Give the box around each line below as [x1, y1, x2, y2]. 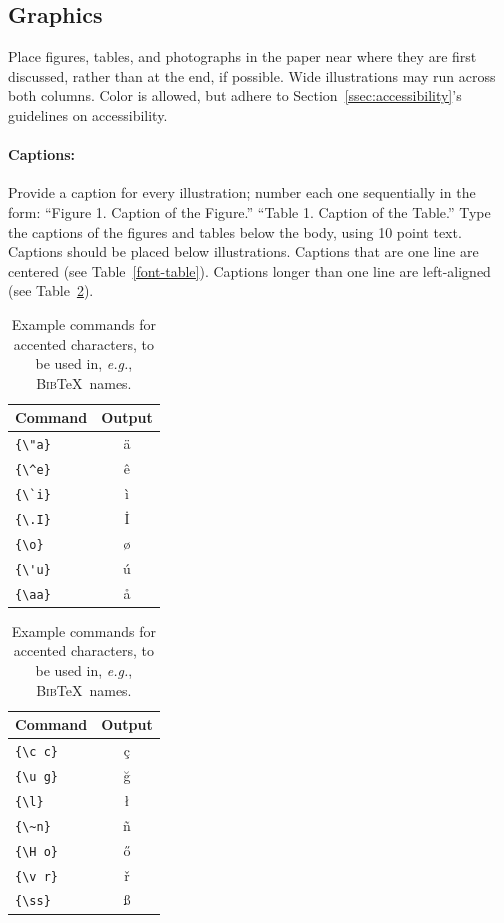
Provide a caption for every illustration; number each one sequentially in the [8, 182, 476, 203]
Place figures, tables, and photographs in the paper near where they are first [8, 46, 477, 67]
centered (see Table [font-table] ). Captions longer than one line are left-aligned [8, 260, 491, 281]
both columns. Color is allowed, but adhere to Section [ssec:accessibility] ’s [8, 85, 462, 106]
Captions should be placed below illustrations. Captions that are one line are [8, 241, 479, 262]
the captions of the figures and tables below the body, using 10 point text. [8, 221, 462, 242]
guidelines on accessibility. [8, 104, 168, 125]
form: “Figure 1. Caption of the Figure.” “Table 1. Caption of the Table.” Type [8, 201, 491, 222]
